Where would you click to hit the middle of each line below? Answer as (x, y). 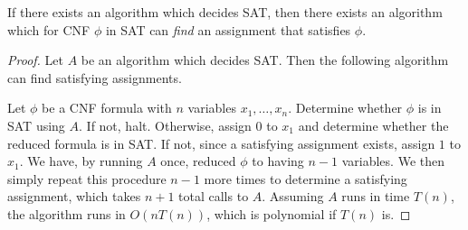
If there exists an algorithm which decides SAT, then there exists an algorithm (225, 12)
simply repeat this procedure (87, 178)
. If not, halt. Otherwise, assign (165, 125)
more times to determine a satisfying (306, 178)
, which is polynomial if (272, 213)
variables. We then (393, 161)
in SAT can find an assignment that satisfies (228, 29)
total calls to (214, 196)
